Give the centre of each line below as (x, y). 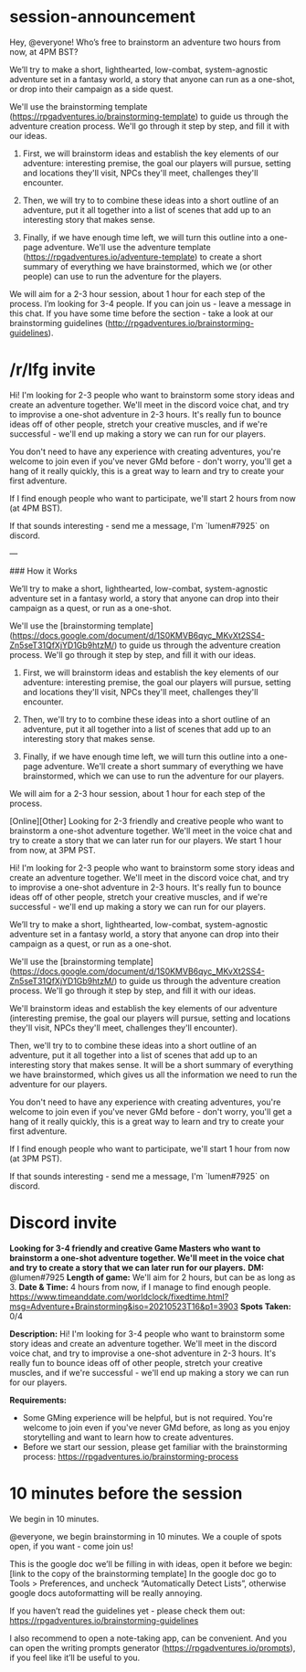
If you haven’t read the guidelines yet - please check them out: (127, 1611)
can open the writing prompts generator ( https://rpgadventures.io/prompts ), (153, 1647)
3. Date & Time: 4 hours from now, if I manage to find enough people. (140, 1286)
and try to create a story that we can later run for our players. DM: (137, 1267)
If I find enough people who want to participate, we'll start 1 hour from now (150, 1148)
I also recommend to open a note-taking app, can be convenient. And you (148, 1638)
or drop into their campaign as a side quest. (91, 89)
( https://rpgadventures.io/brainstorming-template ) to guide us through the (149, 116)
